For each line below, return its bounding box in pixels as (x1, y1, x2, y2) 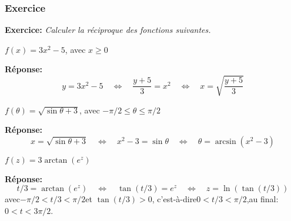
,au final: (246, 193, 279, 205)
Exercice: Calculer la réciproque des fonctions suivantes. (5, 24, 211, 36)
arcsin (215, 137, 236, 146)
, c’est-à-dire (152, 193, 197, 205)
